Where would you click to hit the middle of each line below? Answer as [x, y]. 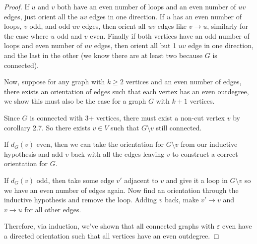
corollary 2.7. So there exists [47, 127]
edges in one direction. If [127, 16]
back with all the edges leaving [118, 153]
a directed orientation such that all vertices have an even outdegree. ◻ [112, 235]
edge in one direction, [221, 45]
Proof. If [17, 6]
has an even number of [207, 16]
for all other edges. [53, 209]
